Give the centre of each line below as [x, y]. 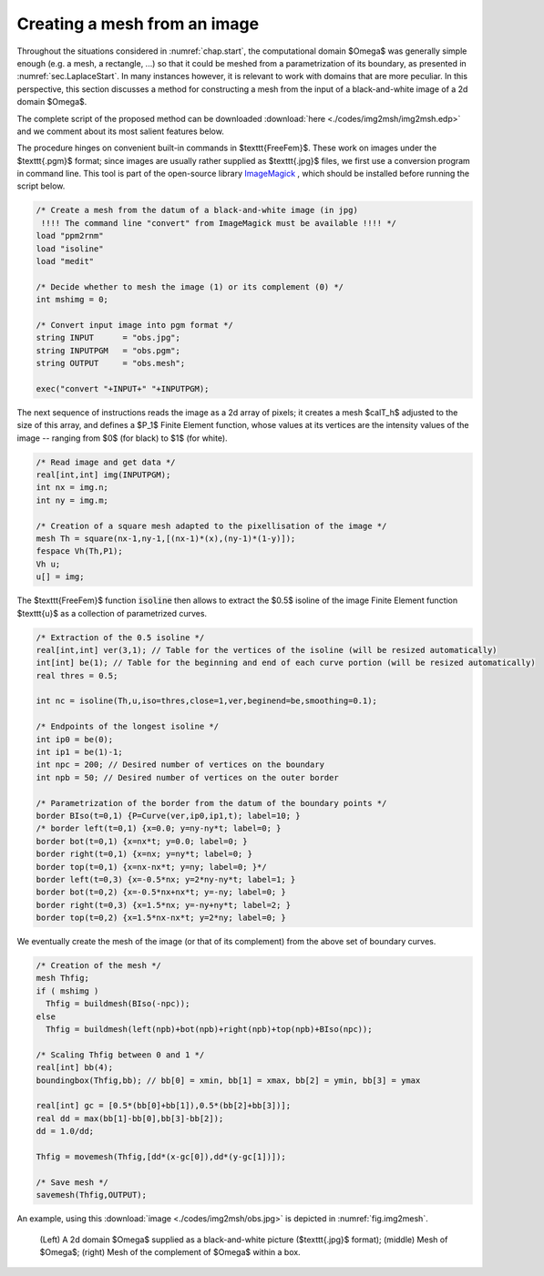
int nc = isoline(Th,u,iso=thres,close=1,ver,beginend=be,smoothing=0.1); [207, 701]
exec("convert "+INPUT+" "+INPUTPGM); [123, 388]
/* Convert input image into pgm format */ [135, 325]
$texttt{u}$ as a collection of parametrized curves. [112, 613]
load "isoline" [70, 249]
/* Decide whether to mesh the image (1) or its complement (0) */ [190, 286]
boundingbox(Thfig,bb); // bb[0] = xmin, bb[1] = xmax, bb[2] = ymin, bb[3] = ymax [228, 1080]
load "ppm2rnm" [70, 236]
